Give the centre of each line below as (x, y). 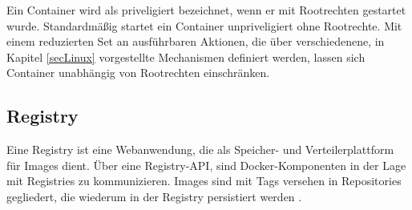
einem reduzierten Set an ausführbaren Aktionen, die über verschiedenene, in (196, 41)
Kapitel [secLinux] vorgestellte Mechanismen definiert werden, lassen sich (186, 57)
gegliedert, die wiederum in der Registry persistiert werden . (154, 196)
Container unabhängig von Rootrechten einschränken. (138, 73)
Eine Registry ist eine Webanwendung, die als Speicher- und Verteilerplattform (200, 149)
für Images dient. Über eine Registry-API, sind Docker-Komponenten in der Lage (206, 165)
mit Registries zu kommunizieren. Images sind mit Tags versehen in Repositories (204, 181)
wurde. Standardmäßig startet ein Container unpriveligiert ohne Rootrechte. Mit (204, 25)
